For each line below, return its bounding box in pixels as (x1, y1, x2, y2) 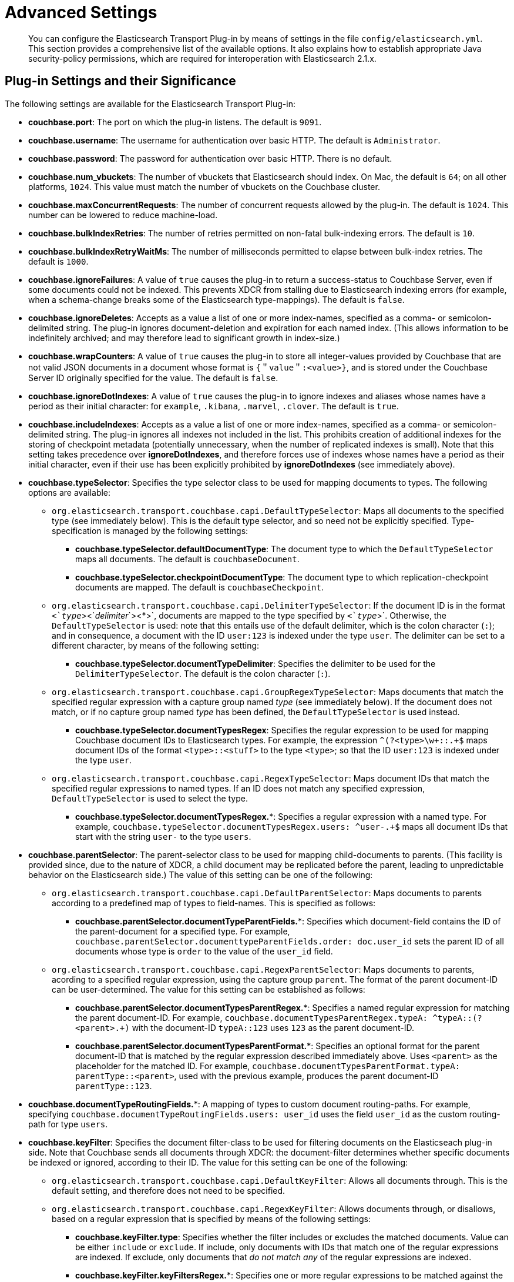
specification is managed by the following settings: (52, 525, 248, 536)
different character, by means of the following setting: (52, 640, 260, 650)
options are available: (28, 487, 111, 498)
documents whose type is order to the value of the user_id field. (75, 946, 333, 956)
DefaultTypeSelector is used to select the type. (52, 793, 248, 803)
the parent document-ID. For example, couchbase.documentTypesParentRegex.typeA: (75, 1012, 428, 1023)
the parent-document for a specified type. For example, (75, 926, 290, 936)
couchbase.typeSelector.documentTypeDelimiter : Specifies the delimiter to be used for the (75, 658, 436, 669)
